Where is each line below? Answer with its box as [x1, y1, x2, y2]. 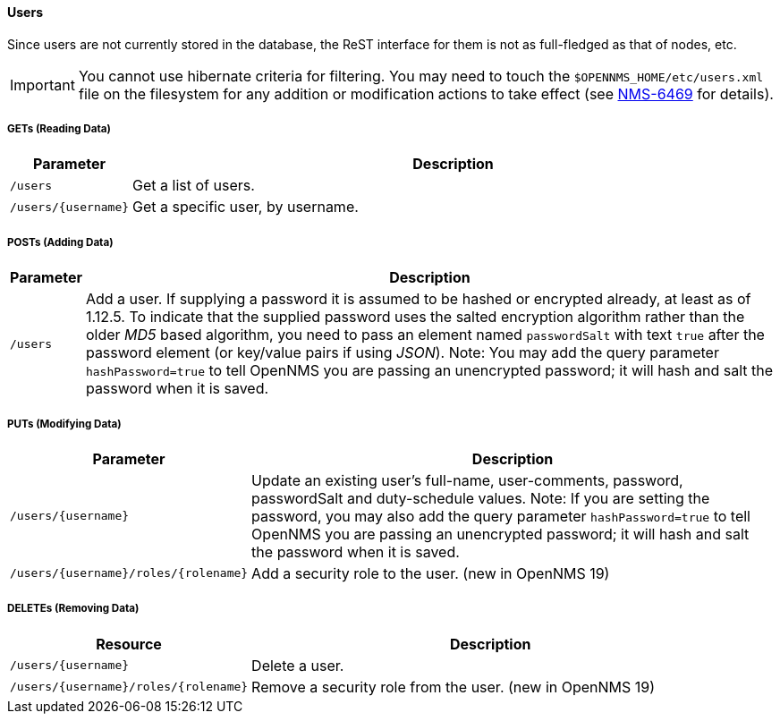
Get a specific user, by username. [132, 198, 359, 216]
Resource [96, 634, 162, 653]
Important [10, 75, 75, 94]
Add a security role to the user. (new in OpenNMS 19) [251, 564, 610, 582]
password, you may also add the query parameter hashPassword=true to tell [251, 506, 750, 525]
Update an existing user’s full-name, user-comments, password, [251, 471, 683, 489]
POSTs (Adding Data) [7, 235, 114, 249]
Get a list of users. [132, 176, 255, 195]
